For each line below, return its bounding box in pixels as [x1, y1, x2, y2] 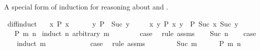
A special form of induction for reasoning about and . [4, 1, 168, 11]
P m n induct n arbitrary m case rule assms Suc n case [14, 28, 256, 38]
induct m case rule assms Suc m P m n [17, 37, 241, 48]
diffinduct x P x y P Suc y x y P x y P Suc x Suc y [7, 18, 238, 28]
